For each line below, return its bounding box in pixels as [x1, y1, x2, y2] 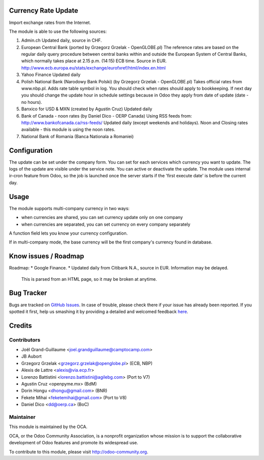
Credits [9, 321, 32, 330]
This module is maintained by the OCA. [9, 424, 88, 430]
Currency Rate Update [9, 6, 78, 15]
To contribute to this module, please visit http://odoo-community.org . [9, 449, 149, 455]
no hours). [21, 99, 43, 105]
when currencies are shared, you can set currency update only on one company [21, 215, 183, 220]
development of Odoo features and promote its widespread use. [9, 440, 138, 446]
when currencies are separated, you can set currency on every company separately [21, 221, 191, 227]
